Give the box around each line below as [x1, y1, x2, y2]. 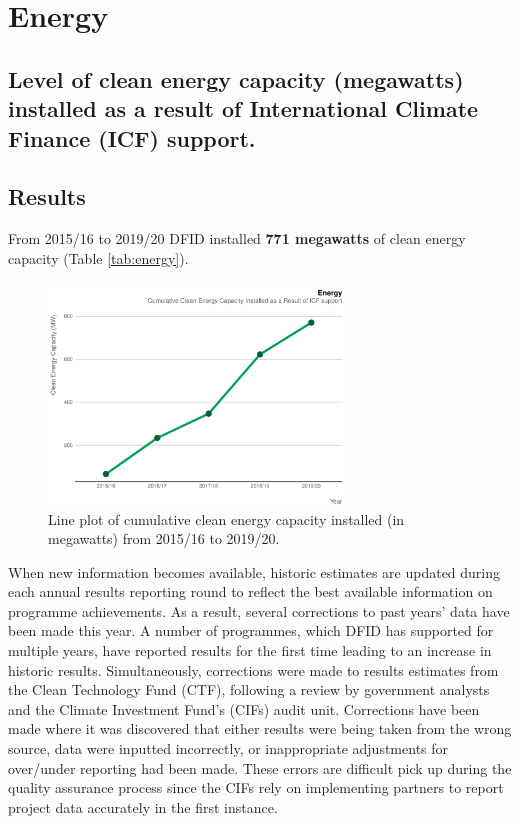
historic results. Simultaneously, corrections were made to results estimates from [8, 659, 499, 680]
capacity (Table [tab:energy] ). [8, 247, 189, 268]
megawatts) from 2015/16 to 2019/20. [48, 528, 280, 549]
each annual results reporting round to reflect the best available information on [8, 581, 493, 602]
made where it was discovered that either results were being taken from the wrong [8, 718, 512, 739]
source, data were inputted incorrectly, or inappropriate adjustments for [8, 738, 449, 759]
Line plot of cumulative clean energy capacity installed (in [48, 508, 405, 529]
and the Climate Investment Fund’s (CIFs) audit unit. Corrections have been [8, 698, 480, 719]
